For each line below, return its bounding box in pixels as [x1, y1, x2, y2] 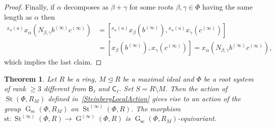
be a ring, [67, 73, 96, 84]
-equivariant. [178, 113, 217, 123]
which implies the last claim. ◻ [4, 56, 102, 67]
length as [4, 11, 32, 22]
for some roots [129, 2, 174, 12]
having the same [202, 2, 253, 12]
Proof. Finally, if [4, 2, 55, 12]
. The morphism [131, 103, 181, 113]
